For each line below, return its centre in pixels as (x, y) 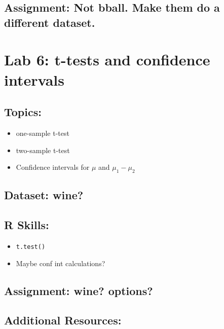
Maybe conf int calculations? (61, 263)
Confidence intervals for (53, 167)
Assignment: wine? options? (79, 290)
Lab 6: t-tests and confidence (107, 60)
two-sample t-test (43, 150)
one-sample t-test (43, 133)
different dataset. (50, 22)
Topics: (23, 112)
